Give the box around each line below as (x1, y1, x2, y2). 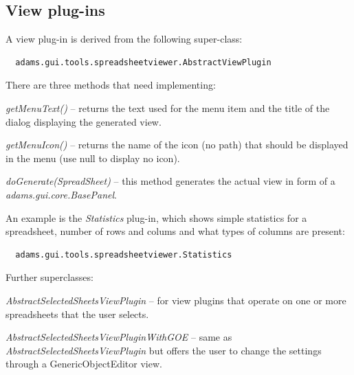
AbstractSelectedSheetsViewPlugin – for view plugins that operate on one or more (5, 293, 346, 307)
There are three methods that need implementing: (5, 78, 216, 92)
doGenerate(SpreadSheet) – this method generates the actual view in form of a (5, 174, 335, 188)
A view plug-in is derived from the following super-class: (5, 32, 243, 46)
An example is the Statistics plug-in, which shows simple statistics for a (5, 210, 307, 225)
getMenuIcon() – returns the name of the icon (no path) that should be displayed (5, 137, 349, 152)
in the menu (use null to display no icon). (5, 150, 180, 165)
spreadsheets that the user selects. (5, 306, 149, 321)
